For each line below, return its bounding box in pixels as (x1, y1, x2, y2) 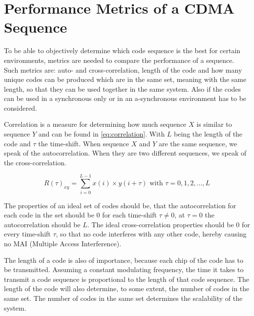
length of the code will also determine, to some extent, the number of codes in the (4, 283, 250, 294)
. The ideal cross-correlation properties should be (87, 219, 234, 229)
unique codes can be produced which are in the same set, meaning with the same (4, 74, 247, 84)
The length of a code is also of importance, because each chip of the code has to (4, 255, 243, 265)
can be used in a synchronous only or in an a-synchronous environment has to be (4, 93, 247, 103)
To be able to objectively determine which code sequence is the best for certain (4, 45, 241, 56)
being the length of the (174, 129, 243, 139)
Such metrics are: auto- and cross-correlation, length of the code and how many (4, 64, 242, 75)
